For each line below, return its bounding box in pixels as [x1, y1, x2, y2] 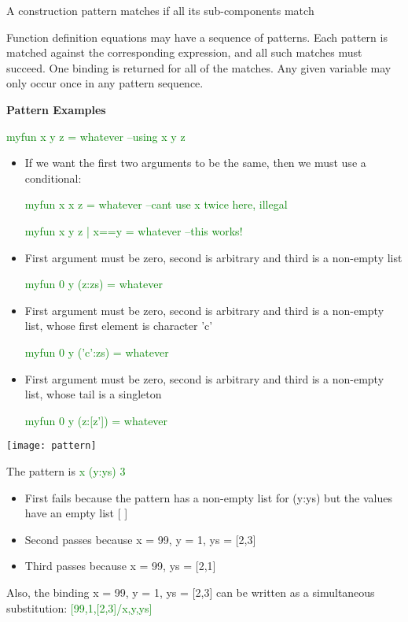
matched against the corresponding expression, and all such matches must [6, 44, 362, 61]
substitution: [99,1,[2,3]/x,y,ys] [6, 599, 153, 616]
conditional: [24, 169, 82, 186]
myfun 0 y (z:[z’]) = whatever [24, 412, 168, 428]
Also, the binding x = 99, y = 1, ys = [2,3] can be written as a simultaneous [6, 583, 375, 600]
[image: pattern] [6, 440, 97, 452]
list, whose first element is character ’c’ [24, 317, 213, 334]
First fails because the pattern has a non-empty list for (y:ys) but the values [24, 489, 392, 505]
